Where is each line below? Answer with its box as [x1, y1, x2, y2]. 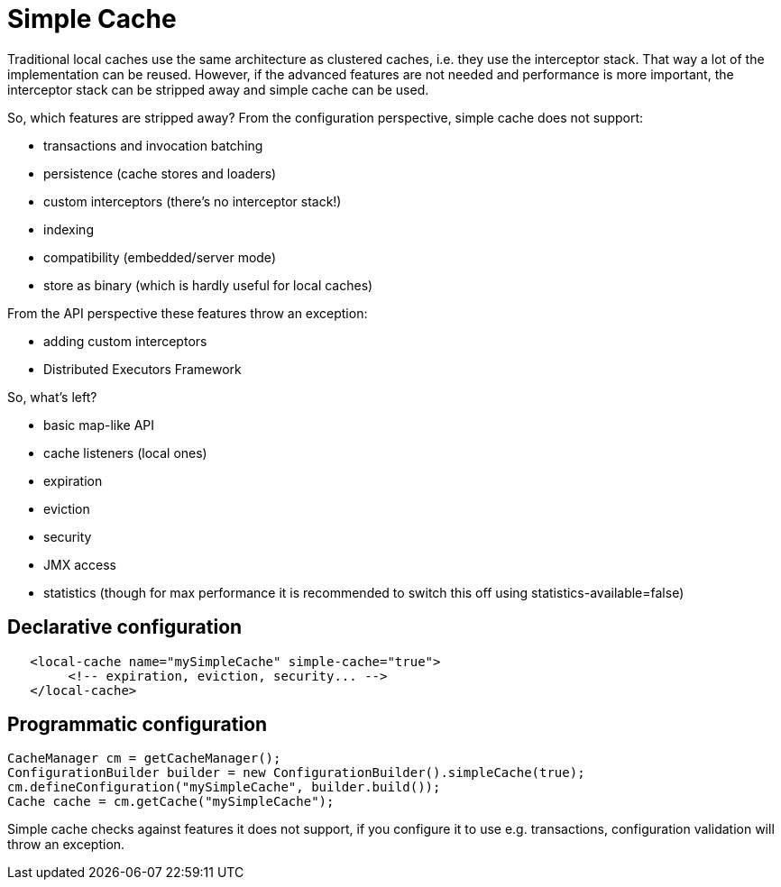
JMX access [43, 556, 116, 572]
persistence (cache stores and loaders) [43, 165, 277, 181]
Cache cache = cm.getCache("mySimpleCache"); [7, 794, 335, 809]
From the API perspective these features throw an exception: [7, 305, 368, 321]
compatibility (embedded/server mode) [43, 249, 276, 265]
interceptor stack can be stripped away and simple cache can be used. [7, 81, 429, 97]
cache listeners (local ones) [43, 444, 207, 461]
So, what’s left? [7, 389, 97, 405]
